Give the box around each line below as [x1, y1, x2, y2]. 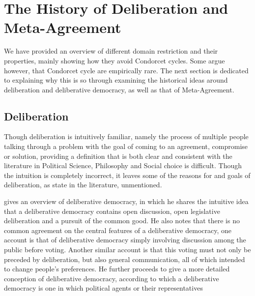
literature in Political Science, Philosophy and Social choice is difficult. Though [4, 160, 242, 171]
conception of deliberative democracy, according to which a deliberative [4, 273, 219, 283]
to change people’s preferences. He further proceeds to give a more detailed [4, 264, 230, 274]
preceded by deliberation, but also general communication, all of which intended [4, 254, 245, 264]
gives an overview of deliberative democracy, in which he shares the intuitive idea [4, 196, 249, 207]
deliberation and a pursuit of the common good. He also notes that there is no [4, 215, 240, 226]
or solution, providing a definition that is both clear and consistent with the [4, 150, 232, 161]
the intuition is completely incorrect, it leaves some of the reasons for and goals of [4, 170, 251, 180]
